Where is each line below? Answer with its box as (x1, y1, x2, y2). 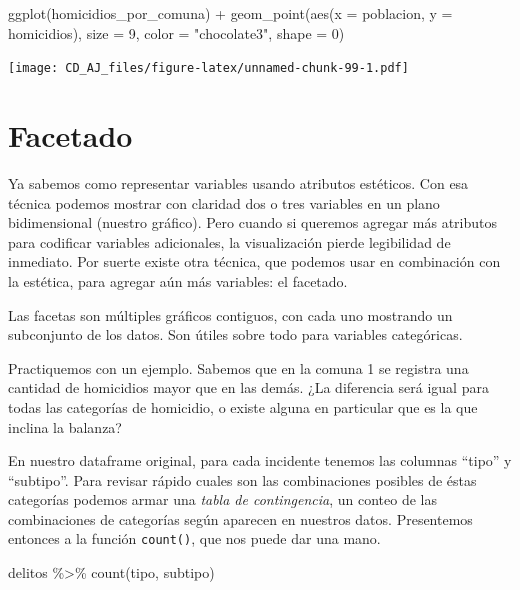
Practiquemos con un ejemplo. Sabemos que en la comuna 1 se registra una (8, 357, 469, 378)
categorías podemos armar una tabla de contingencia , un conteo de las (8, 489, 437, 510)
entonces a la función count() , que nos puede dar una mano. (8, 528, 381, 549)
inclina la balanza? (8, 416, 122, 437)
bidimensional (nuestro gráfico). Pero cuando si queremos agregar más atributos (8, 212, 497, 233)
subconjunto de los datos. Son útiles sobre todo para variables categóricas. (8, 324, 463, 345)
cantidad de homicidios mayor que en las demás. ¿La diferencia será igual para (8, 377, 489, 398)
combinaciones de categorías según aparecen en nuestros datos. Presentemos (8, 508, 473, 529)
